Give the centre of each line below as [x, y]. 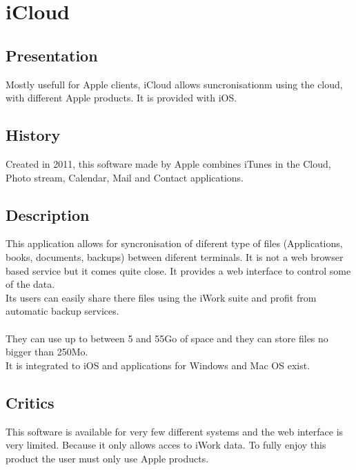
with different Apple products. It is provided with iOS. [121, 98]
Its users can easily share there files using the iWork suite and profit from [161, 297]
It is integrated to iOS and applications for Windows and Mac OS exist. [158, 365]
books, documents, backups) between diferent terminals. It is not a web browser [175, 256]
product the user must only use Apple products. [107, 458]
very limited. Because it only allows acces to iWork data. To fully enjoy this [166, 445]
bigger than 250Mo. [47, 352]
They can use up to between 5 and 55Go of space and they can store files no [167, 338]
